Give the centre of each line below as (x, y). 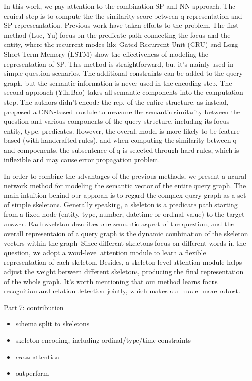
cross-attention (37, 356)
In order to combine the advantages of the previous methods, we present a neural (125, 176)
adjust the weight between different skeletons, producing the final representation (124, 272)
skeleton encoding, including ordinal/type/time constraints (103, 340)
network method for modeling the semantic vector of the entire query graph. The (125, 185)
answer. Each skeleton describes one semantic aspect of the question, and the (119, 224)
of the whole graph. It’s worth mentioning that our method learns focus (111, 281)
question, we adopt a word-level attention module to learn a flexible (105, 252)
